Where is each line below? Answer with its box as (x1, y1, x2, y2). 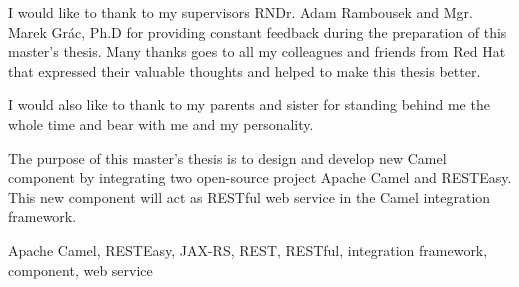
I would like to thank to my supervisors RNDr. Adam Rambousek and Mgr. (8, 2, 473, 22)
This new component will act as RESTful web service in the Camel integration (8, 186, 491, 207)
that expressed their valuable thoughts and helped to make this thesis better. (8, 60, 481, 81)
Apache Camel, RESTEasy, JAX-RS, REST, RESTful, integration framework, (8, 239, 488, 260)
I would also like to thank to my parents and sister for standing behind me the (8, 94, 490, 115)
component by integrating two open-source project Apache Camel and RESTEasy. (8, 167, 512, 188)
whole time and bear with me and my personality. (8, 113, 314, 134)
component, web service (8, 259, 153, 280)
